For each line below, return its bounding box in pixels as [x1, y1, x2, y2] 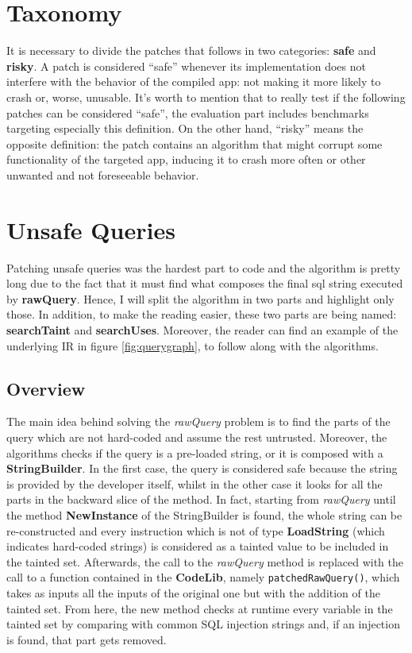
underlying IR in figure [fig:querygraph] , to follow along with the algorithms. [6, 337, 379, 354]
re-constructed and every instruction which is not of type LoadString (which [6, 522, 385, 539]
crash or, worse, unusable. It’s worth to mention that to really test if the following [6, 88, 406, 105]
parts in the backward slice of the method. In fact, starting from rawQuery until [6, 491, 396, 508]
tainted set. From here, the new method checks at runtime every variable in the [6, 600, 393, 616]
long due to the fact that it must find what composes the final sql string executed [6, 275, 403, 292]
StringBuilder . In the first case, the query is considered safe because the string [6, 460, 398, 477]
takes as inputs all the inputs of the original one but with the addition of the [6, 584, 380, 601]
